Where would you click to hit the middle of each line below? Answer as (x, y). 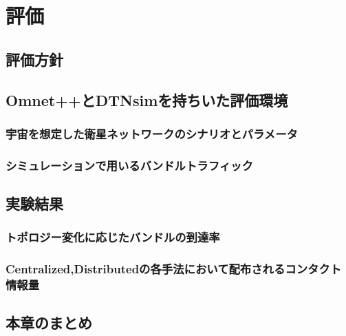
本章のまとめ (49, 323)
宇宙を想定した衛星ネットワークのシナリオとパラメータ (152, 133)
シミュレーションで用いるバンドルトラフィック (129, 165)
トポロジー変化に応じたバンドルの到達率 (113, 237)
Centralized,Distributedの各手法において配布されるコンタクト (174, 269)
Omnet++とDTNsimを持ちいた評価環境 (147, 99)
